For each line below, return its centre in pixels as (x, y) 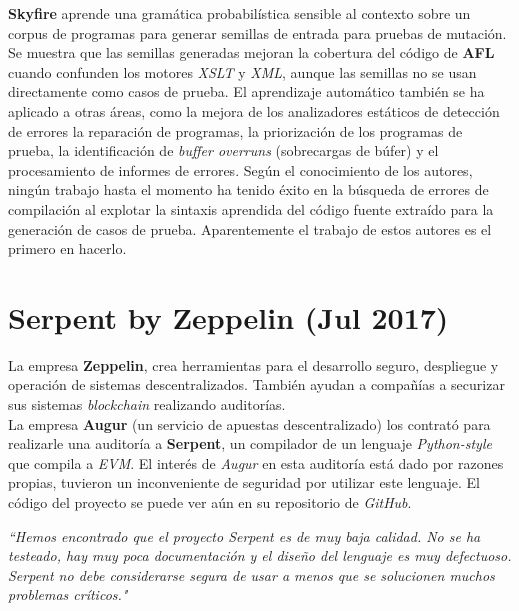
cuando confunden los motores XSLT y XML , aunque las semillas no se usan (242, 71)
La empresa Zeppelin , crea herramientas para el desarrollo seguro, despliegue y (253, 364)
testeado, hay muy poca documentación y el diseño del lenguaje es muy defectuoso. (260, 555)
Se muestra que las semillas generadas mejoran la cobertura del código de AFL (251, 52)
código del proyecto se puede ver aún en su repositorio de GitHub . (210, 502)
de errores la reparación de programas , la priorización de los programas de (235, 130)
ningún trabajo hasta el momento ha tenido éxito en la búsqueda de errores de (248, 189)
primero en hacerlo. (67, 248)
